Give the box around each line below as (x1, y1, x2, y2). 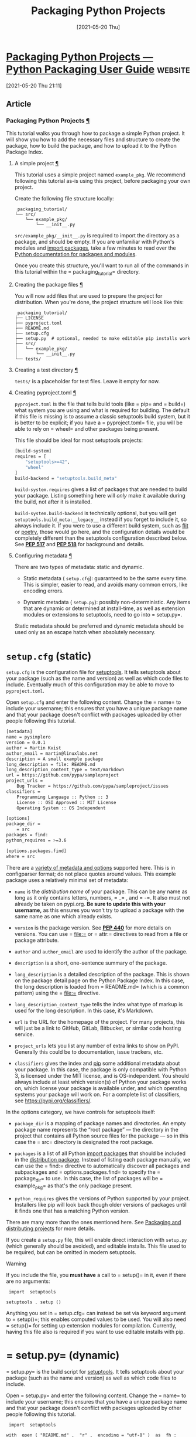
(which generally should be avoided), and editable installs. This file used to (6, 1242, 187, 1249)
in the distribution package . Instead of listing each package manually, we (14, 1156, 191, 1163)
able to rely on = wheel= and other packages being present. (14, 425, 159, 433)
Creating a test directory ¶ (14, 366, 78, 373)
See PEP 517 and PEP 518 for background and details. (14, 541, 145, 548)
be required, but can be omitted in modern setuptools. (6, 1249, 136, 1256)
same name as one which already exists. (14, 912, 113, 920)
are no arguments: (6, 1278, 50, 1285)
